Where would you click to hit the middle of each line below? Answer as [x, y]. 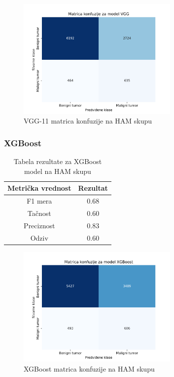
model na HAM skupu [58, 171]
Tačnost [39, 213]
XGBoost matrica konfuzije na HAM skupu [89, 368]
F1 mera [39, 201]
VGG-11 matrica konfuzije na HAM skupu [88, 121]
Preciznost [39, 225]
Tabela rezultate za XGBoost [58, 161]
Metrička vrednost [39, 188]
